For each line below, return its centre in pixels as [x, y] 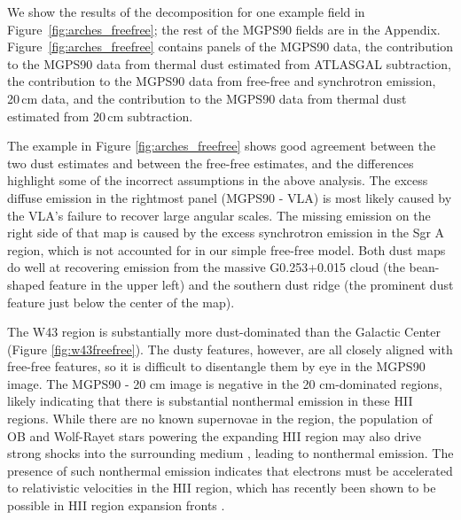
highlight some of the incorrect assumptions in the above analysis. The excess [218, 180]
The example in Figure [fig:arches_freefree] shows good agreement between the [222, 146]
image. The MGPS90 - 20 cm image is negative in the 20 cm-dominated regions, [225, 383]
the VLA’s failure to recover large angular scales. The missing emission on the [219, 215]
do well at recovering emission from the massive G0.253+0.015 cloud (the [206, 267]
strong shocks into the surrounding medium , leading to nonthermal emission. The [230, 453]
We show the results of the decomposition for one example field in [186, 12]
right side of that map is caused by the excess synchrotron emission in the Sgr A [226, 233]
